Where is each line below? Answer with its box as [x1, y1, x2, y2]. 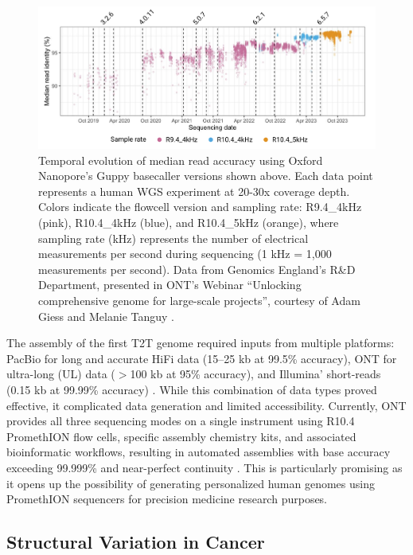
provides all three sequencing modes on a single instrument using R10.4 [6, 412, 355, 429]
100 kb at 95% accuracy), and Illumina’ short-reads [130, 365, 381, 382]
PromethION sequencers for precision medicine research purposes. [6, 491, 328, 507]
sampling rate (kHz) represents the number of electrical [38, 229, 309, 246]
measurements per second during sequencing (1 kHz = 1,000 [38, 245, 332, 262]
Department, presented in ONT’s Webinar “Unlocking [38, 276, 302, 293]
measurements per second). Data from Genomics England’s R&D [38, 260, 356, 277]
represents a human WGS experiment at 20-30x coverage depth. [38, 182, 350, 199]
